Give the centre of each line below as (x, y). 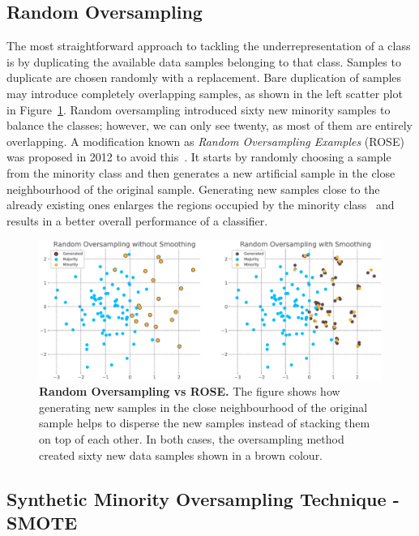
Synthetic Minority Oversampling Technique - (203, 498)
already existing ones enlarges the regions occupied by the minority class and (201, 205)
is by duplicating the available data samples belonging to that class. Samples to (204, 61)
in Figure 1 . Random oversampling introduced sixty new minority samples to (199, 109)
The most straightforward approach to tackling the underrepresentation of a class (209, 46)
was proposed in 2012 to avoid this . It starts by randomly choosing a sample (199, 157)
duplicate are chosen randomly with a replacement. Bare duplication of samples (204, 77)
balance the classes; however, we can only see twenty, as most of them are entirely (209, 125)
